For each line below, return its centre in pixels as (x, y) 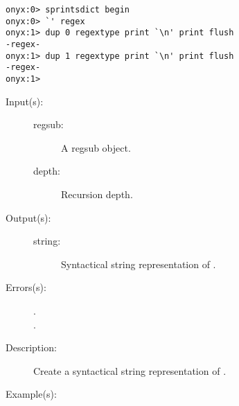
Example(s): (31, 394)
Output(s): (28, 217)
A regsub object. (96, 147)
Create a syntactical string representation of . (130, 370)
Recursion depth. (97, 194)
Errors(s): (26, 287)
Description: (31, 347)
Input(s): (25, 101)
